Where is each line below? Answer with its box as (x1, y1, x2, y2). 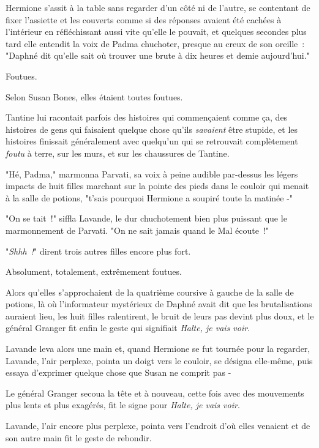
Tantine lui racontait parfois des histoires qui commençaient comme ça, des (6, 111, 288, 124)
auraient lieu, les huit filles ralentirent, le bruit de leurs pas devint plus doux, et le (6, 309, 314, 322)
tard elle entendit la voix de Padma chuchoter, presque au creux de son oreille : (6, 37, 305, 50)
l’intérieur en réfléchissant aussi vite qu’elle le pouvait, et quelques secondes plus (6, 25, 307, 38)
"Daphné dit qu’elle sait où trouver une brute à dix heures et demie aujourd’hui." (6, 49, 310, 62)
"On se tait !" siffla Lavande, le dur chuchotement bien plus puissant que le (6, 212, 287, 225)
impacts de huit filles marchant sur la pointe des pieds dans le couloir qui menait (6, 179, 309, 192)
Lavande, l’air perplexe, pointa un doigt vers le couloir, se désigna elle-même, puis (6, 354, 313, 367)
